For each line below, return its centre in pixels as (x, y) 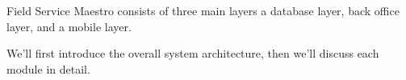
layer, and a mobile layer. (69, 26)
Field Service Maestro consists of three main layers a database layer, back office (203, 10)
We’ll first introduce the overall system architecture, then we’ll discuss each (193, 53)
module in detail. (48, 68)
